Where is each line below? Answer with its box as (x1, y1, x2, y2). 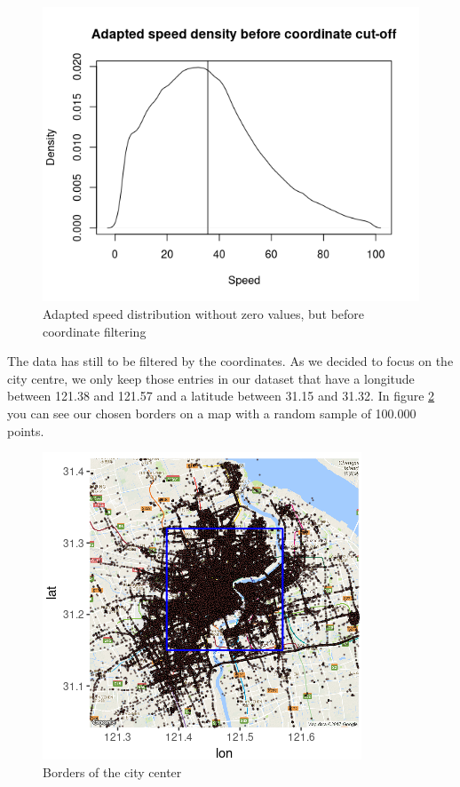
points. (7, 421, 44, 440)
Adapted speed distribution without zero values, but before (43, 305, 365, 323)
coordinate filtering (43, 322, 147, 340)
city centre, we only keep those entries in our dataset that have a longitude (7, 369, 415, 387)
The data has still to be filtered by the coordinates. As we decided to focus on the (7, 352, 454, 370)
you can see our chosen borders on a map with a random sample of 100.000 (7, 404, 416, 423)
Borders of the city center (43, 762, 182, 781)
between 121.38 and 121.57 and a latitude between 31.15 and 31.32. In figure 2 (7, 386, 435, 405)
